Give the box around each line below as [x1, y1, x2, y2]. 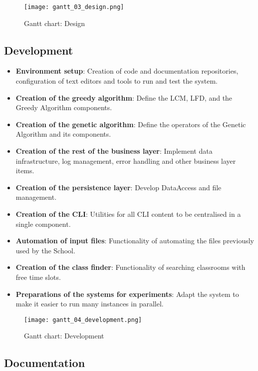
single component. [15, 218, 71, 229]
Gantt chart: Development [24, 330, 104, 341]
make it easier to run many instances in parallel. [15, 298, 164, 309]
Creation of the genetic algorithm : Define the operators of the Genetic [15, 119, 246, 129]
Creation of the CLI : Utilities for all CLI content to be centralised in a [15, 208, 241, 219]
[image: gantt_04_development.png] [24, 316, 142, 323]
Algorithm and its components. [15, 129, 111, 139]
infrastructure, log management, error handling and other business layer [15, 155, 236, 166]
